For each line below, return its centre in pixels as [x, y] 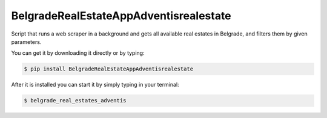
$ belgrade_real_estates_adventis [75, 101]
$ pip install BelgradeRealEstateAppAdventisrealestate [109, 69]
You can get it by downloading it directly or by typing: [78, 53]
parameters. [26, 42]
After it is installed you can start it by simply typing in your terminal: [95, 85]
